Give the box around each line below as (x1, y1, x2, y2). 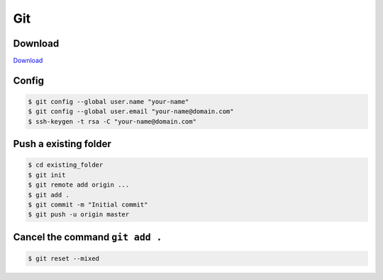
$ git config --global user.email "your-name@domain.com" (28, 107, 234, 116)
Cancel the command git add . (13, 231, 162, 243)
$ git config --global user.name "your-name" (28, 98, 189, 106)
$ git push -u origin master (28, 211, 130, 218)
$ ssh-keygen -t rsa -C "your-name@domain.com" (28, 117, 196, 125)
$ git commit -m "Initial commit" (28, 201, 148, 209)
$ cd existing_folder (28, 161, 104, 169)
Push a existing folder (13, 138, 111, 150)
